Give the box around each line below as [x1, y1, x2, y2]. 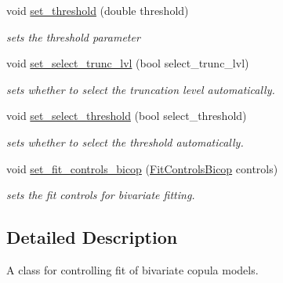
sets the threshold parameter [6, 28, 140, 45]
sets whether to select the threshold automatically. [6, 133, 244, 150]
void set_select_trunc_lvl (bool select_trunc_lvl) [6, 55, 249, 71]
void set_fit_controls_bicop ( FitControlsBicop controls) [6, 160, 278, 176]
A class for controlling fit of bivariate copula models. [6, 261, 259, 278]
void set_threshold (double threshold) [6, 2, 189, 18]
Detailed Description [6, 225, 178, 249]
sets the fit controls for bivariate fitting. [6, 187, 195, 203]
